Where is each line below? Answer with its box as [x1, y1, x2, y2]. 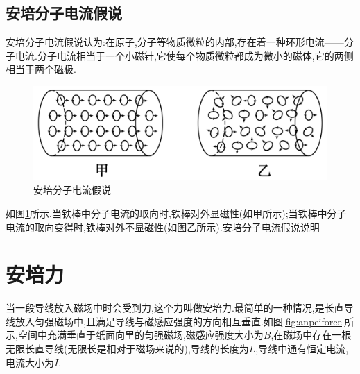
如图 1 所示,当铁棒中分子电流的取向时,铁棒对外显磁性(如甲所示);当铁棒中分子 [6, 205, 347, 220]
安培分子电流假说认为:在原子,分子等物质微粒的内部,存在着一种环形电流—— [6, 35, 344, 49]
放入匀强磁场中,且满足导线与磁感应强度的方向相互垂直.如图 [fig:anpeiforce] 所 [15, 314, 354, 328]
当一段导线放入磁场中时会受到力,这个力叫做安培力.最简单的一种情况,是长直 [6, 300, 344, 315]
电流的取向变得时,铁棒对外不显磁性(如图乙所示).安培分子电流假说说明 [6, 219, 320, 234]
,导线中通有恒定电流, [255, 341, 349, 356]
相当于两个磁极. [6, 62, 76, 76]
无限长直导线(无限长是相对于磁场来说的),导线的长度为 [6, 341, 249, 356]
